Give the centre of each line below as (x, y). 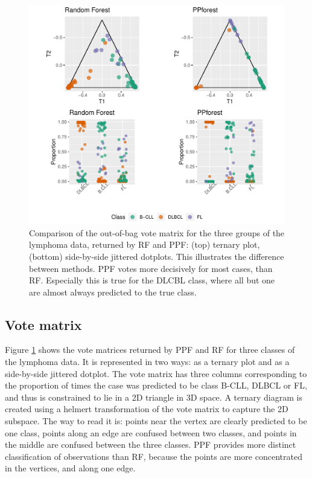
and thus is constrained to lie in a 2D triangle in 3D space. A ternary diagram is (154, 397)
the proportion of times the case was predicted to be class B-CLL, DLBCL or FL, (156, 385)
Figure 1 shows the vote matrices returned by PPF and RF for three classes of (150, 350)
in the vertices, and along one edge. (70, 468)
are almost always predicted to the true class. (113, 292)
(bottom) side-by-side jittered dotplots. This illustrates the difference (157, 256)
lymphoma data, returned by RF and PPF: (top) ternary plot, (145, 244)
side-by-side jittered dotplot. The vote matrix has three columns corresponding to (156, 373)
